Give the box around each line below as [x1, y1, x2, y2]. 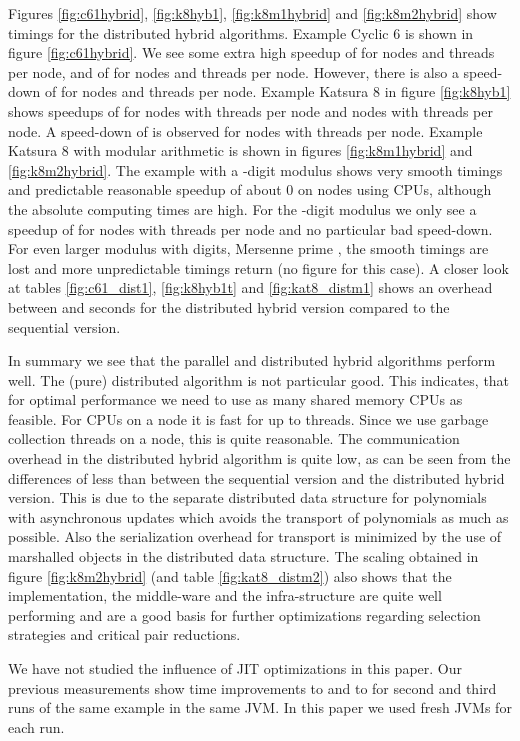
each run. [8, 716, 65, 737]
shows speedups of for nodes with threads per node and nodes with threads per [8, 100, 493, 121]
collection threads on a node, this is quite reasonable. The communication [8, 428, 460, 449]
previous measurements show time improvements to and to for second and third [8, 677, 497, 698]
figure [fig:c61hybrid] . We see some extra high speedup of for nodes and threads [8, 42, 495, 63]
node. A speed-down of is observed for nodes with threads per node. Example [8, 120, 483, 141]
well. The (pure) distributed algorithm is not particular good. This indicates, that [8, 369, 510, 390]
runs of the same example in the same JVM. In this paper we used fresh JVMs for [8, 697, 512, 718]
